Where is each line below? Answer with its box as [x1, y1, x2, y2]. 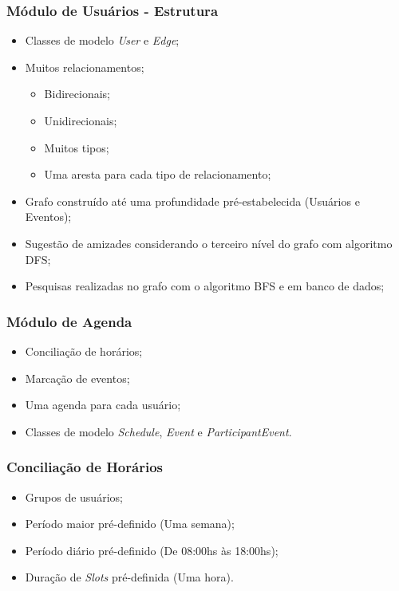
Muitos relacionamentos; [25, 58, 144, 75]
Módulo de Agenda [6, 311, 132, 331]
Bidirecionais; [44, 85, 110, 102]
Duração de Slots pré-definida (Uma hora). [25, 569, 234, 585]
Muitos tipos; [44, 139, 109, 156]
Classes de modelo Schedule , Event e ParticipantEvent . [25, 423, 292, 439]
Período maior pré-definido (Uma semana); [25, 515, 235, 532]
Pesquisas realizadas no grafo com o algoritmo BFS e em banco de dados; [25, 278, 385, 294]
